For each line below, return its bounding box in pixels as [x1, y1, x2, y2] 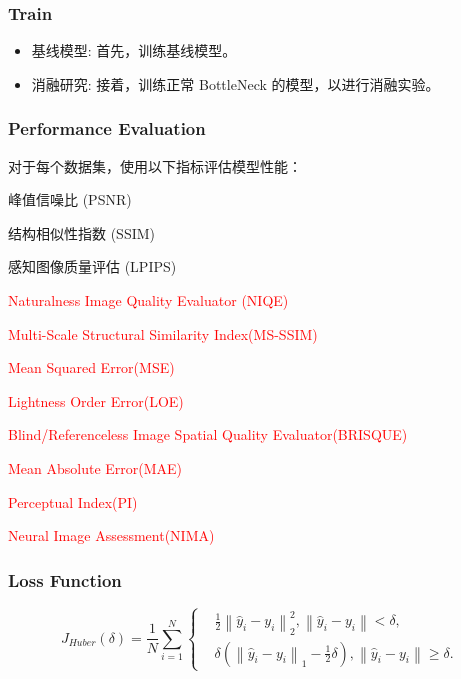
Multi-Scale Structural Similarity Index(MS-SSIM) [8, 323, 318, 344]
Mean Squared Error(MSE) [8, 357, 175, 378]
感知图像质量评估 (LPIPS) [8, 256, 177, 277]
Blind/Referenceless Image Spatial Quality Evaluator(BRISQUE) [8, 424, 408, 445]
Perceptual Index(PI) [8, 491, 138, 512]
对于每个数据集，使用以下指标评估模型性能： [8, 155, 302, 176]
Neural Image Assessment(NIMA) [8, 525, 215, 546]
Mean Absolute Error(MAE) [8, 457, 183, 478]
